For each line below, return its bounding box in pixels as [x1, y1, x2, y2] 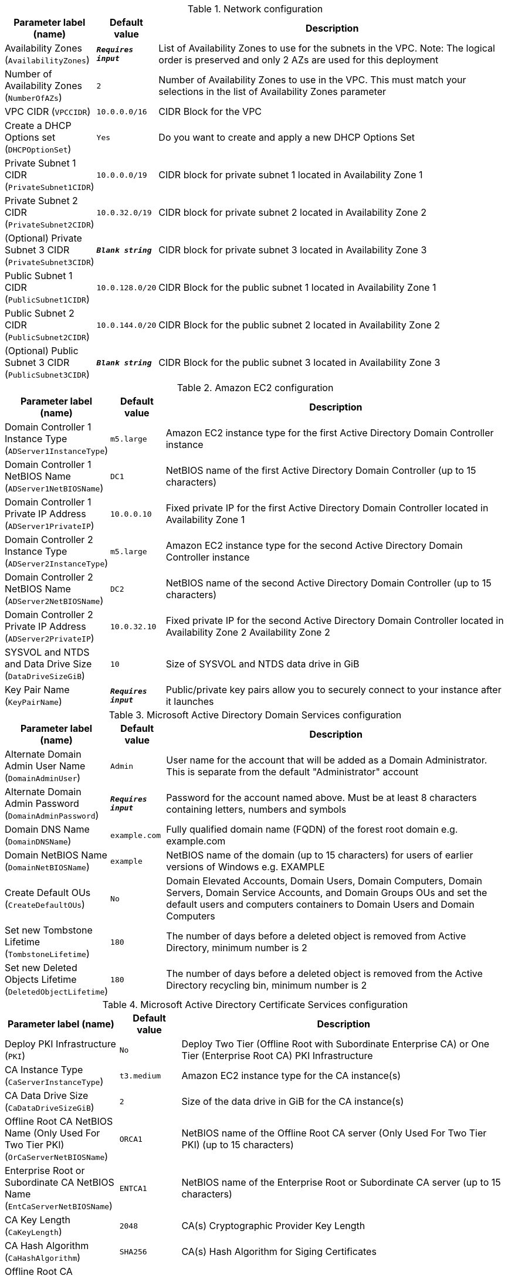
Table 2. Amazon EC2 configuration [177, 382, 334, 393]
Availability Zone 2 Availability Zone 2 [165, 626, 330, 638]
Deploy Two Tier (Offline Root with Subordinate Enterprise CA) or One [181, 1038, 490, 1050]
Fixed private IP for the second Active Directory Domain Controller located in [165, 615, 504, 626]
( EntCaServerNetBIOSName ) [5, 1200, 113, 1212]
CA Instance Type [5, 1064, 83, 1076]
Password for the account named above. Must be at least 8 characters [166, 792, 477, 803]
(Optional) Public [5, 345, 79, 357]
